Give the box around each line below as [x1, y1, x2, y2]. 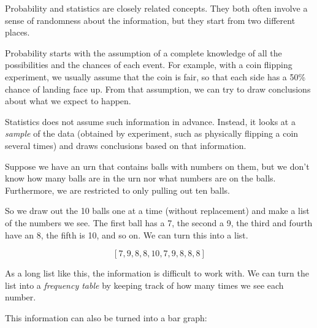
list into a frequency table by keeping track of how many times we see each [5, 278, 284, 291]
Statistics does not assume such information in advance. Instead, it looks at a [5, 115, 296, 128]
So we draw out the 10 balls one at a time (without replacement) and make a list [5, 204, 310, 217]
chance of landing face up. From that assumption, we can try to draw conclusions [5, 82, 311, 95]
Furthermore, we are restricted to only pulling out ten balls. [5, 183, 230, 196]
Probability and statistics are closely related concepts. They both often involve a [5, 2, 308, 14]
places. [5, 26, 30, 39]
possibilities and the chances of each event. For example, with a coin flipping [5, 58, 292, 71]
